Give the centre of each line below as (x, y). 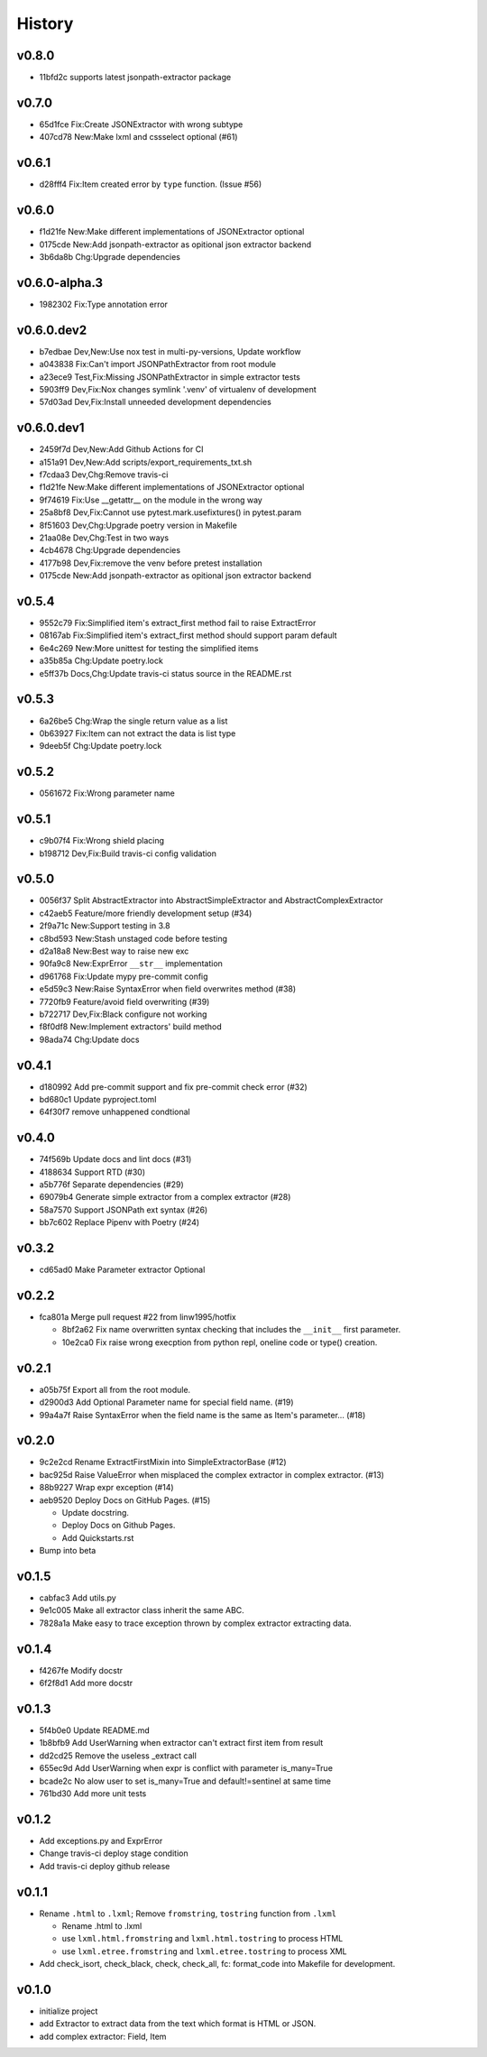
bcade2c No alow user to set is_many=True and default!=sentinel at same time (185, 1781)
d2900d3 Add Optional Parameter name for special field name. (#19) (166, 1402)
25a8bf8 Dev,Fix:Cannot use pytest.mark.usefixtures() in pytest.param (170, 512)
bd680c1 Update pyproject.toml (98, 1099)
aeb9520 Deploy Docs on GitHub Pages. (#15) (125, 1500)
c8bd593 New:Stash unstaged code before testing (133, 938)
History (45, 23)
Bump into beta (68, 1551)
